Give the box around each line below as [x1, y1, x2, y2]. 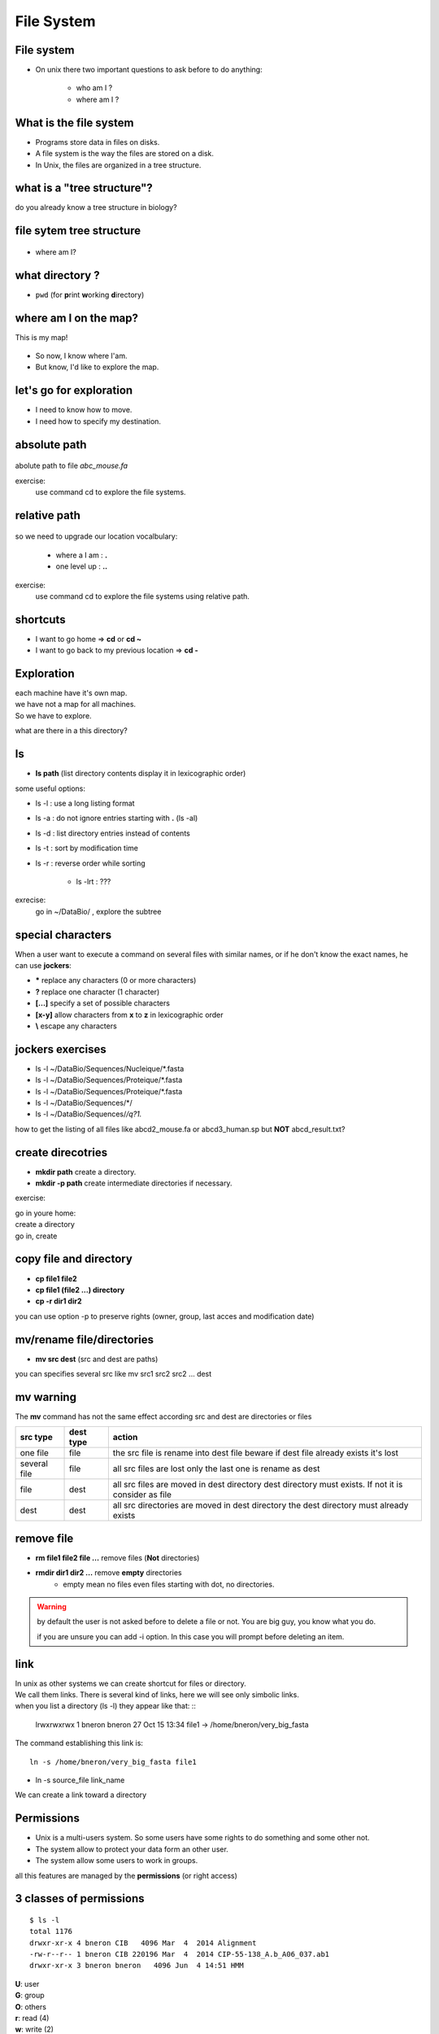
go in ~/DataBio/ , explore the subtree [35, 906, 162, 916]
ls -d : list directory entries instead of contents [35, 828, 190, 838]
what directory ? [15, 268, 101, 282]
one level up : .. [55, 561, 108, 571]
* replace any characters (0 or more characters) [35, 976, 197, 985]
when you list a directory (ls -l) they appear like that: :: [15, 1701, 197, 1711]
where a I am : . [55, 550, 108, 560]
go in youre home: [15, 1208, 76, 1218]
